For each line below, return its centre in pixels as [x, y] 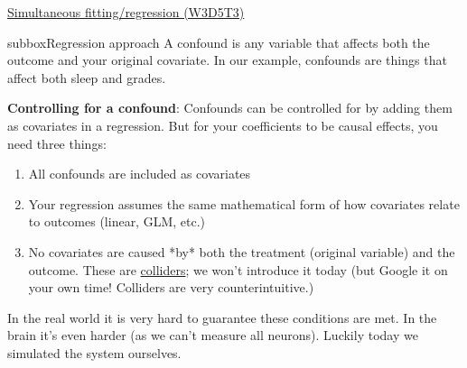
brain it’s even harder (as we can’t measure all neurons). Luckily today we [213, 335]
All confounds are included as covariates [140, 174]
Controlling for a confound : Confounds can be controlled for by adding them [230, 108]
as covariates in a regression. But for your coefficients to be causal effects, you [223, 125]
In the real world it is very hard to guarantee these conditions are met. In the [222, 317]
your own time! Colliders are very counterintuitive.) [171, 287]
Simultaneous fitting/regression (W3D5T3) [126, 12]
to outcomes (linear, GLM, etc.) [117, 221]
